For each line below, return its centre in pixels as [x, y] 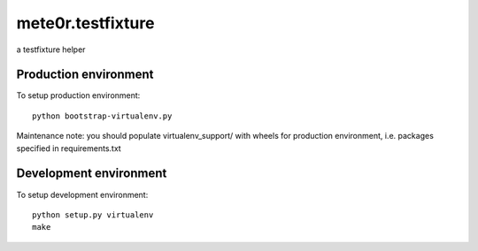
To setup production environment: [78, 95]
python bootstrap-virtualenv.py [102, 116]
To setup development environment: [82, 194]
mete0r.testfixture [85, 23]
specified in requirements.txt [69, 148]
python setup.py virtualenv [93, 215]
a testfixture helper [51, 49]
